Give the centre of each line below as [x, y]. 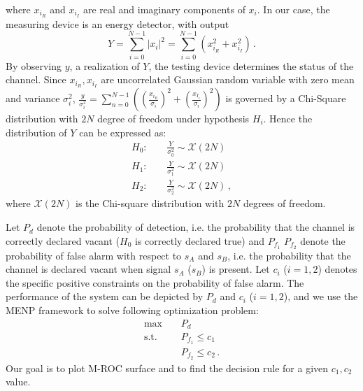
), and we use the [321, 296]
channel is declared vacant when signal [88, 269]
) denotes [337, 269]
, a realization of [105, 65]
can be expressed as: [123, 132]
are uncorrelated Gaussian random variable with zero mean [228, 79]
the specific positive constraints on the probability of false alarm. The [155, 282]
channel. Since [36, 79]
